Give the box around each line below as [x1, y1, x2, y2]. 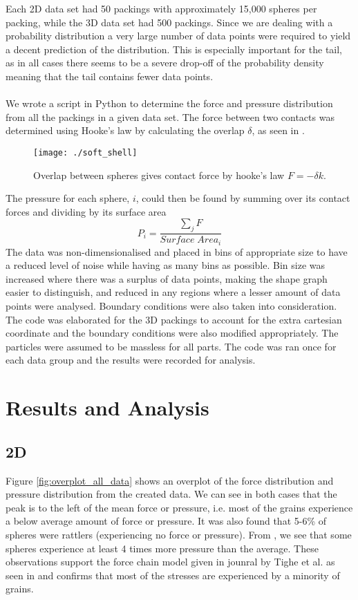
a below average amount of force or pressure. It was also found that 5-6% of [6, 514, 327, 528]
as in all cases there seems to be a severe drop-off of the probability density [6, 55, 324, 70]
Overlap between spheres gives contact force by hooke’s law [33, 167, 285, 182]
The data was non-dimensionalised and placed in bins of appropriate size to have [6, 244, 348, 259]
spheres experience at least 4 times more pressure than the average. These [6, 541, 319, 555]
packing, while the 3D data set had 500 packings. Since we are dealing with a [6, 15, 333, 29]
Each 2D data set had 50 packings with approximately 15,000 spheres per [6, 1, 317, 15]
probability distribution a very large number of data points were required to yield [6, 28, 351, 43]
